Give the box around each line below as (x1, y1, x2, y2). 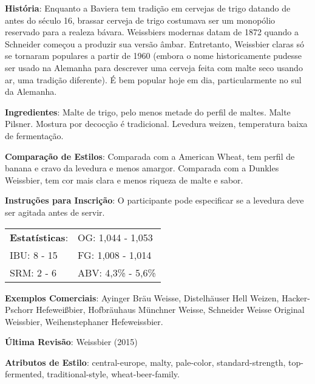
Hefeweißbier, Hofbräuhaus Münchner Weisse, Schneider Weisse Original (36, 303, 305, 316)
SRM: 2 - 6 (10, 265, 57, 279)
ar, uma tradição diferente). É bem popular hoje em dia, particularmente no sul (5, 73, 302, 86)
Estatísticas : (10, 230, 69, 244)
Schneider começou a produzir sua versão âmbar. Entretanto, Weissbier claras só (5, 37, 304, 50)
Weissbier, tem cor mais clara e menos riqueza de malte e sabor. (5, 173, 243, 186)
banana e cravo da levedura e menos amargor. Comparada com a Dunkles (5, 162, 279, 174)
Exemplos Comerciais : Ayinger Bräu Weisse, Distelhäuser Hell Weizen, (5, 291, 279, 304)
